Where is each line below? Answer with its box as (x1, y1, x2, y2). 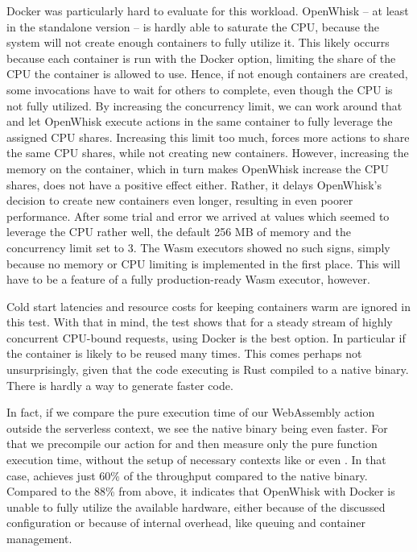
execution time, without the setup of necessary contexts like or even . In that (6, 451, 386, 468)
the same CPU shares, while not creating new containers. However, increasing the (6, 144, 409, 161)
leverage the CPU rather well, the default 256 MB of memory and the (6, 223, 351, 240)
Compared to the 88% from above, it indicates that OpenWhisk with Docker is (6, 483, 395, 500)
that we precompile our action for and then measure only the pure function (6, 435, 378, 452)
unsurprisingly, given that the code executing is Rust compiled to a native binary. (6, 361, 409, 378)
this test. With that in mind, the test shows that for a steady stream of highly (6, 313, 393, 330)
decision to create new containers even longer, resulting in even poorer (6, 192, 353, 209)
